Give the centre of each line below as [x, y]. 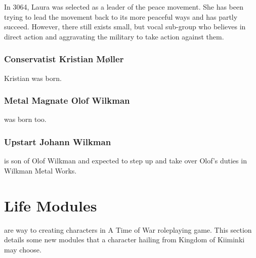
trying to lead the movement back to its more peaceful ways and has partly [121, 16]
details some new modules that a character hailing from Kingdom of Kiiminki [124, 240]
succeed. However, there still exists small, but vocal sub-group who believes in [125, 27]
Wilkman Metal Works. [40, 170]
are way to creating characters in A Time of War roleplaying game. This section [128, 229]
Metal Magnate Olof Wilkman [67, 100]
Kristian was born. [33, 78]
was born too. [25, 119]
